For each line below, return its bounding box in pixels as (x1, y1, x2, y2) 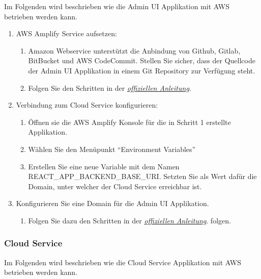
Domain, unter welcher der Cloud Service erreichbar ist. (28, 181, 202, 191)
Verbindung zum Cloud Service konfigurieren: (16, 99, 158, 110)
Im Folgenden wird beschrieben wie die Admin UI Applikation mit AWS (4, 1, 229, 11)
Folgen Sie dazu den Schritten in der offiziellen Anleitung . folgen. (28, 215, 231, 225)
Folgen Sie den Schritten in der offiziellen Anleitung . (28, 82, 191, 93)
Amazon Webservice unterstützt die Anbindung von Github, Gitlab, (28, 45, 241, 56)
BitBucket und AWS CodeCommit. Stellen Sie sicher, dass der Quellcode (28, 55, 255, 66)
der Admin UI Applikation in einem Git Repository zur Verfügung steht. (28, 65, 255, 75)
